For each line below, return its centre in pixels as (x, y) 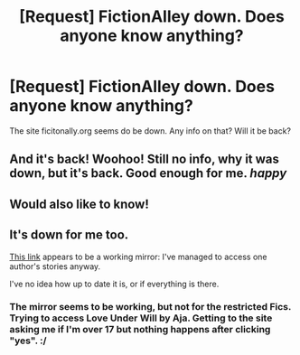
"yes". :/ (28, 341)
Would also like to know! (79, 204)
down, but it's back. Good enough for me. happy (148, 173)
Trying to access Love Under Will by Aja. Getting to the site (141, 318)
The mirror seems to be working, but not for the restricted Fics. (150, 307)
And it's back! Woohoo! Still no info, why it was (145, 159)
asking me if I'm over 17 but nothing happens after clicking (140, 330)
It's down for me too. (69, 235)
